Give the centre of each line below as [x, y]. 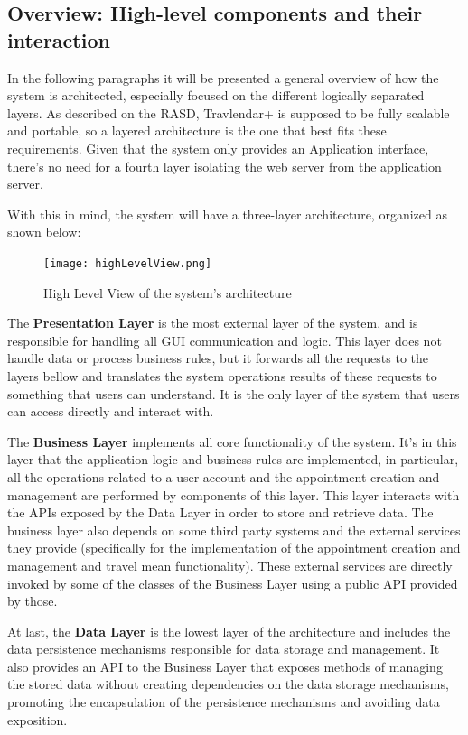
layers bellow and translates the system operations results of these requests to [222, 375]
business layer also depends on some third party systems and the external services [234, 530]
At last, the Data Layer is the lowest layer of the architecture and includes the [229, 631]
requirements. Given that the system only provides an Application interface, [218, 148]
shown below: [44, 232]
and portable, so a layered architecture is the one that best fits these [197, 130]
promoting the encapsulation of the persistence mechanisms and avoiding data [224, 702]
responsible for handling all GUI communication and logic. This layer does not [225, 340]
